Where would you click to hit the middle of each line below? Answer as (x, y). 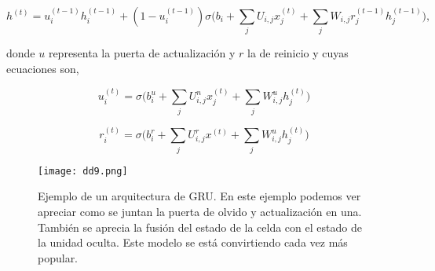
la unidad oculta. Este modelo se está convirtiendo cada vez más (193, 242)
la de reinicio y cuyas (298, 53)
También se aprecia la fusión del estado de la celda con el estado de (200, 227)
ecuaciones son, (43, 68)
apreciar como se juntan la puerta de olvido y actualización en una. (200, 212)
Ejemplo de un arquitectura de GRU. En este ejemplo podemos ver (199, 196)
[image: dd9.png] (83, 171)
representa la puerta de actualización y (142, 53)
